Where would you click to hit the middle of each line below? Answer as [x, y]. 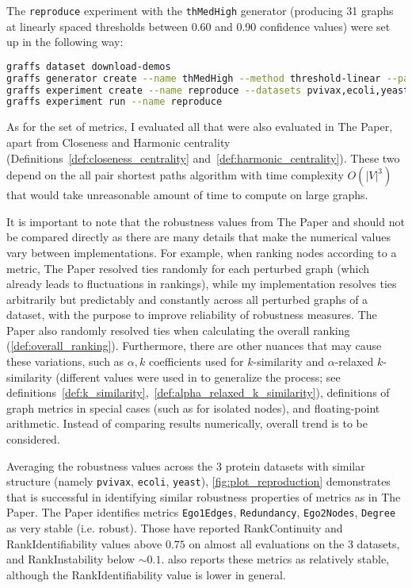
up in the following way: [65, 42]
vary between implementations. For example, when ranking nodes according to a [202, 252]
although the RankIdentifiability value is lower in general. [146, 574]
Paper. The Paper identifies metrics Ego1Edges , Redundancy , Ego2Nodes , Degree [201, 512]
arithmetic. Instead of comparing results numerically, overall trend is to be [187, 423]
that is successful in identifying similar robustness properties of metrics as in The [204, 496]
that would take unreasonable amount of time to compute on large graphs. [187, 195]
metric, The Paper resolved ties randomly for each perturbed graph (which [188, 268]
